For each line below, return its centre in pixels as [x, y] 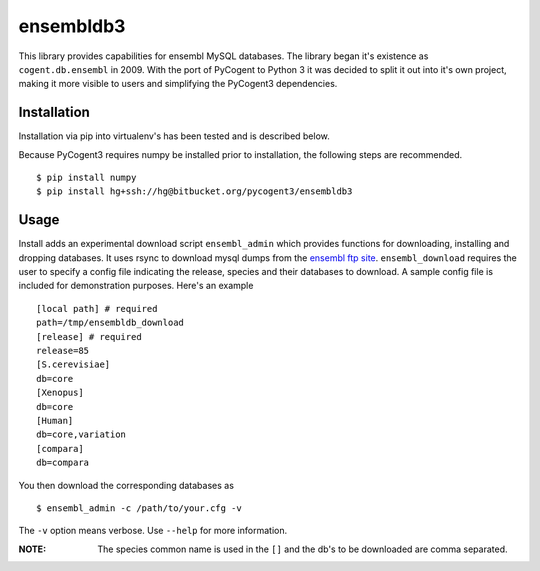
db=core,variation [81, 434]
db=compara [63, 463]
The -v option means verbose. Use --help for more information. [153, 531]
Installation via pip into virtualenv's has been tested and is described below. [174, 136]
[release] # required [89, 336]
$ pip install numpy [86, 178]
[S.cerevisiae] [73, 364]
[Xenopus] [60, 393]
